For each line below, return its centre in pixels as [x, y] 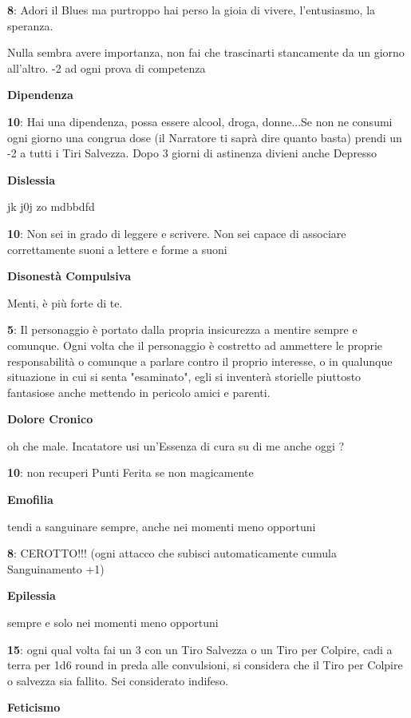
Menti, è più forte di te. [65, 302]
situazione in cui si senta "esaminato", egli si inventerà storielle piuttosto [184, 377]
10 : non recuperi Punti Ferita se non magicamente [130, 472]
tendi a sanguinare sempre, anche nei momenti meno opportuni [162, 526]
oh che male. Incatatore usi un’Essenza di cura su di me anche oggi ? [176, 445]
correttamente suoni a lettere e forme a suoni [117, 249]
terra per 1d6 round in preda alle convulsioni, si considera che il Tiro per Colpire [205, 665]
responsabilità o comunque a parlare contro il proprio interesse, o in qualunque [200, 361]
